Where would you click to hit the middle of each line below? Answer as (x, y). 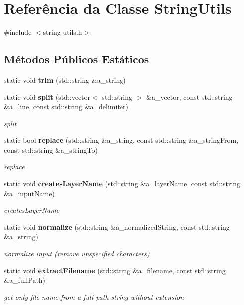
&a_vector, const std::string (189, 97)
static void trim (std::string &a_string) (65, 80)
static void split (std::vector (47, 97)
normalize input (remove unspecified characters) (77, 253)
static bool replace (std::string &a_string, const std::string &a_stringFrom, (121, 140)
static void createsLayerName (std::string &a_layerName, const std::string (122, 183)
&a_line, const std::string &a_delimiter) (66, 107)
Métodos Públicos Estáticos (77, 59)
